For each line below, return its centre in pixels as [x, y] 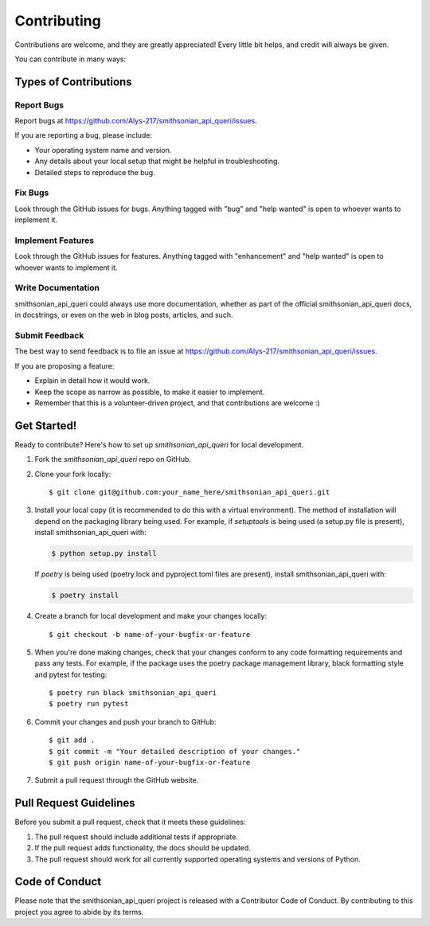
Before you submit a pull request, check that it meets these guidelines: [130, 822]
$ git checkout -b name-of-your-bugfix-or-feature [150, 634]
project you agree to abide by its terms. [79, 912]
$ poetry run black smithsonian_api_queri [133, 693]
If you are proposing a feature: [64, 365]
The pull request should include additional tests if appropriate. [137, 837]
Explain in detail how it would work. [92, 381]
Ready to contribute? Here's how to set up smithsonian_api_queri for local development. [159, 444]
